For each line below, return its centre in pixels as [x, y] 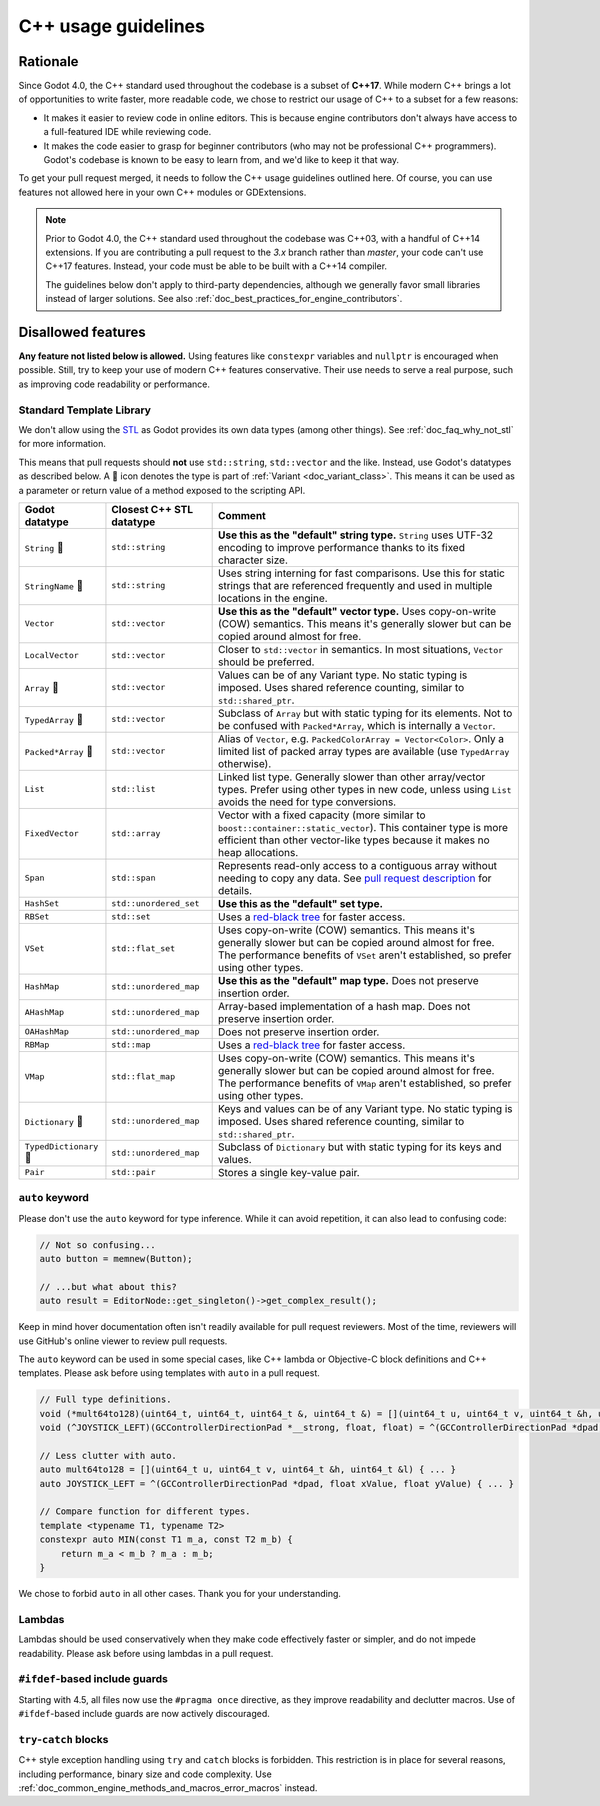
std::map [131, 1045]
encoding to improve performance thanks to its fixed [341, 547]
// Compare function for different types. [145, 1511]
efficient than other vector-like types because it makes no [354, 840]
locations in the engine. [273, 598]
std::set [131, 916]
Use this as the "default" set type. [301, 903]
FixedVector [51, 833]
